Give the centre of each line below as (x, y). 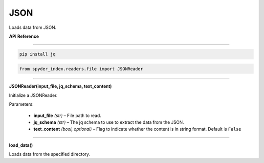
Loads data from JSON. (33, 27)
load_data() (21, 145)
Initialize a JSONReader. (33, 95)
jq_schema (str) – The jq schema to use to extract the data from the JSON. (109, 122)
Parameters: (21, 104)
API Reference (24, 36)
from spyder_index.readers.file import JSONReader (81, 69)
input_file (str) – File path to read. (67, 116)
